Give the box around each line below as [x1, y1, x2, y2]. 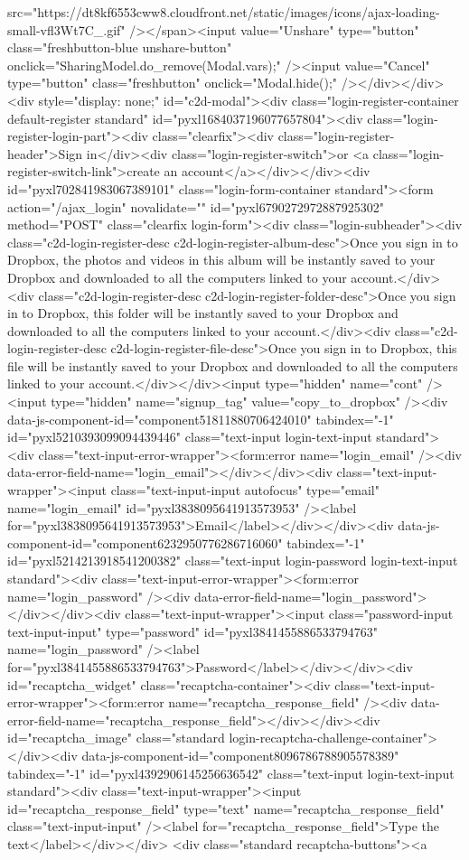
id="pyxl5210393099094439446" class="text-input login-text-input [7, 427, 372, 446]
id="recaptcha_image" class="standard [7, 728, 225, 747]
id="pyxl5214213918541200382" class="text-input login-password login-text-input [7, 551, 458, 570]
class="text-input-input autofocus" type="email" [110, 481, 380, 500]
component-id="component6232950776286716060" [7, 533, 283, 552]
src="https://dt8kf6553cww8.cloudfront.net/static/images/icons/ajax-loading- [7, 3, 440, 21]
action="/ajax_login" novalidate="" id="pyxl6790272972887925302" [7, 197, 384, 216]
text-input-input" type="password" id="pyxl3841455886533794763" [7, 622, 378, 640]
